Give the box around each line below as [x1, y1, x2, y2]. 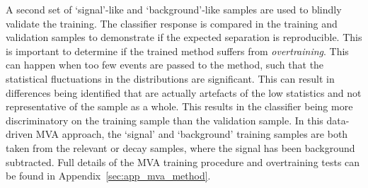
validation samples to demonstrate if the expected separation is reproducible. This [6, 30, 362, 45]
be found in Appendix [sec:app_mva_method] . [6, 168, 211, 183]
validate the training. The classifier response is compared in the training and [6, 16, 338, 30]
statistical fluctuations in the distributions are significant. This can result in [6, 71, 335, 86]
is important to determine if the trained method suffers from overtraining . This [6, 43, 349, 58]
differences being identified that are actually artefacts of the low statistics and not [6, 85, 362, 100]
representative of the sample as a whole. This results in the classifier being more [6, 99, 353, 114]
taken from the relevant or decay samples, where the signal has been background [6, 140, 355, 155]
